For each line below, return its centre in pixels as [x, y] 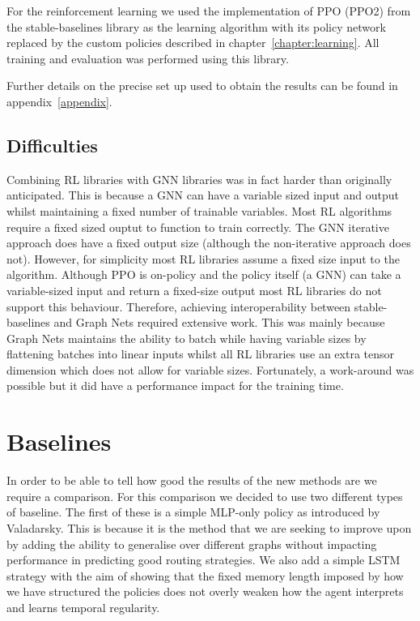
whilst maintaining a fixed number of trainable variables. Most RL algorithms [199, 210]
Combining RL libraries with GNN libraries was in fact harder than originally [199, 179]
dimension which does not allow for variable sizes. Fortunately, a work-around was [210, 369]
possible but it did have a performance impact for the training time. [175, 385]
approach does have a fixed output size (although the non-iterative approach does [209, 243]
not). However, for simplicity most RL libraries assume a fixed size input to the [203, 258]
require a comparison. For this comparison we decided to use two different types [205, 496]
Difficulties [52, 145]
